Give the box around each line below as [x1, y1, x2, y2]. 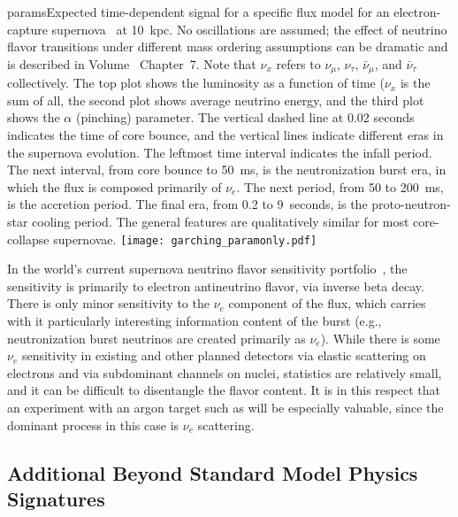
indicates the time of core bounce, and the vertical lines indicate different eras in [7, 126, 444, 144]
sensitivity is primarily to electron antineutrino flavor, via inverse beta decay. [7, 276, 424, 295]
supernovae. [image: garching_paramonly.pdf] [53, 229, 317, 248]
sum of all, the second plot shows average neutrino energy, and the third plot [7, 90, 424, 109]
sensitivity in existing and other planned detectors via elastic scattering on [21, 346, 426, 365]
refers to [276, 54, 321, 73]
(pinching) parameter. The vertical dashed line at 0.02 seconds [75, 108, 415, 127]
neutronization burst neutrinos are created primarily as [7, 328, 306, 347]
